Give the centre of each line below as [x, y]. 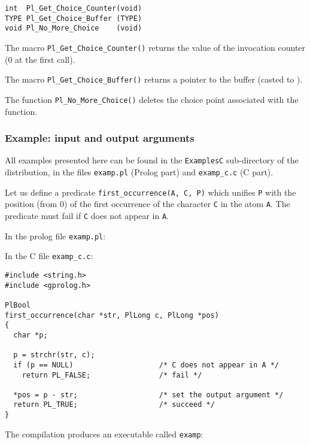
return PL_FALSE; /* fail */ [112, 375]
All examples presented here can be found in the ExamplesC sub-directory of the [152, 160]
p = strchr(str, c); [54, 355]
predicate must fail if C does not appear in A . [87, 215]
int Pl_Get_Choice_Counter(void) [74, 8]
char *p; [31, 335]
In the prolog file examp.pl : [55, 235]
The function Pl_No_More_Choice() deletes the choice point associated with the [152, 99]
